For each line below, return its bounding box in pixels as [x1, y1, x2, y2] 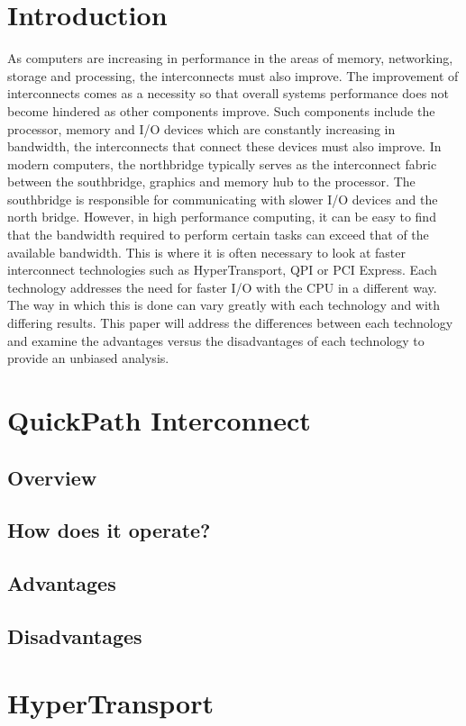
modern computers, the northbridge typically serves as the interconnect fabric [7, 154, 437, 173]
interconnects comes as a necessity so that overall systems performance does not [7, 84, 450, 103]
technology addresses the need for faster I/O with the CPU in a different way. [7, 277, 437, 296]
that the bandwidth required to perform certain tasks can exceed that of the [7, 225, 429, 244]
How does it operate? [7, 516, 211, 544]
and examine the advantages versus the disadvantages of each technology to [7, 331, 425, 349]
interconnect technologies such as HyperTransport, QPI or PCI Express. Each [7, 260, 437, 279]
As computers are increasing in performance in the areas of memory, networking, [7, 49, 453, 68]
